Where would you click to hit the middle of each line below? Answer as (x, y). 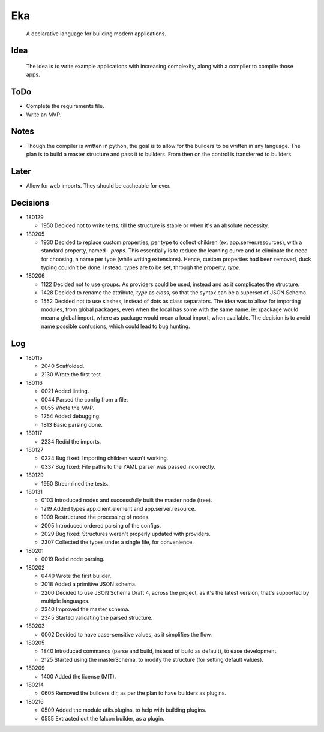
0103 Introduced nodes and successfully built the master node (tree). (127, 500)
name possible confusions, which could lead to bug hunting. (115, 326)
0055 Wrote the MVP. (68, 408)
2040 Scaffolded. (63, 366)
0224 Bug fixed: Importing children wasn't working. (105, 458)
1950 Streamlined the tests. (75, 483)
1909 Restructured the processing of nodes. (95, 517)
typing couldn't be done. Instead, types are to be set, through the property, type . (141, 267)
